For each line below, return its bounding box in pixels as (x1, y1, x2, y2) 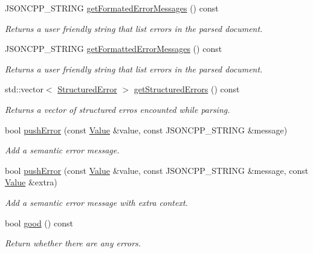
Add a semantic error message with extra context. (5, 196, 188, 208)
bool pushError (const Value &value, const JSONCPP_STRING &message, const (5, 164, 309, 176)
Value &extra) (5, 176, 57, 188)
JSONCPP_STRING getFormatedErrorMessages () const (5, 2, 219, 14)
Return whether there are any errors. (5, 237, 141, 249)
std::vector (5, 83, 44, 95)
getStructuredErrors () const (134, 83, 240, 95)
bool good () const (5, 216, 73, 229)
